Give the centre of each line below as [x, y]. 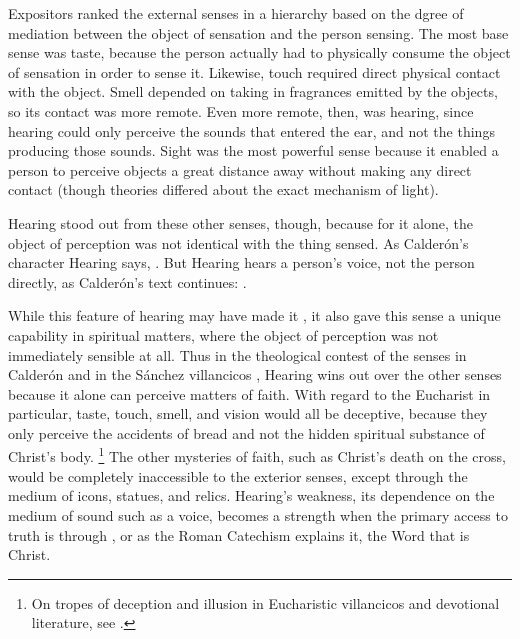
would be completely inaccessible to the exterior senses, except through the [238, 475]
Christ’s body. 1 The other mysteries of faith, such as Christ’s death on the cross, [257, 455]
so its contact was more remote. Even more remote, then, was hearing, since [241, 110]
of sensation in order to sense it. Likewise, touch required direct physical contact [254, 71]
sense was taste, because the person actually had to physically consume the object [259, 52]
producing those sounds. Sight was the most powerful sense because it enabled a [253, 150]
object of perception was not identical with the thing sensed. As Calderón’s [238, 242]
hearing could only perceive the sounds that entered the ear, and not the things [251, 130]
